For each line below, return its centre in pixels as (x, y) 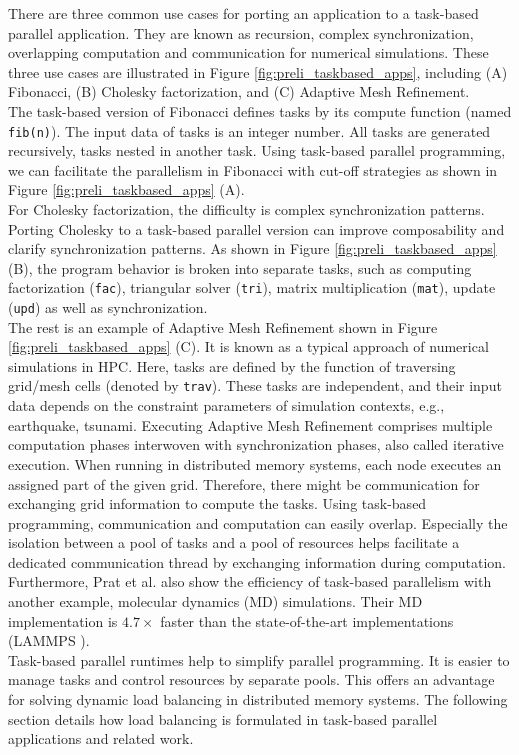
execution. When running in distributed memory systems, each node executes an (255, 463)
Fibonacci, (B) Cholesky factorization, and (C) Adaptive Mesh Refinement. (239, 91)
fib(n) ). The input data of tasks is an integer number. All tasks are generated (249, 130)
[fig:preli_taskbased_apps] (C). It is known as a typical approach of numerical (248, 346)
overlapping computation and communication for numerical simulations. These (248, 52)
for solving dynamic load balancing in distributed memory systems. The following (258, 699)
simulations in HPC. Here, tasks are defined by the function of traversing (232, 365)
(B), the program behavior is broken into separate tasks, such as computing (240, 267)
